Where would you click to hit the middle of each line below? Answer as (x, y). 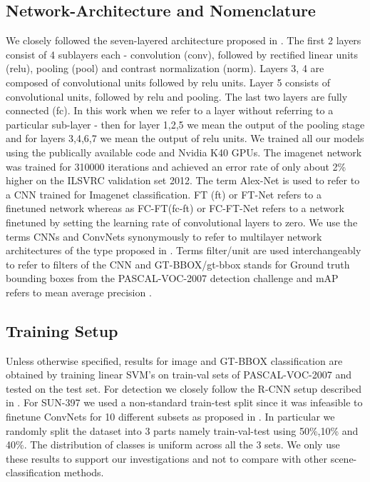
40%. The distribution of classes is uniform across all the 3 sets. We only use (173, 445)
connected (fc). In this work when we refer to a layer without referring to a (170, 110)
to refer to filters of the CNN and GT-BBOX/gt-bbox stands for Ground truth (178, 264)
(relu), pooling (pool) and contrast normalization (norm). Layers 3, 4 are (165, 68)
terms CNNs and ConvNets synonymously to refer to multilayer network (164, 236)
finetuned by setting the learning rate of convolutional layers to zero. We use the (182, 222)
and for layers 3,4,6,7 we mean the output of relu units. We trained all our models (185, 138)
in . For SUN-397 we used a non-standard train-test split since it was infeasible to (184, 402)
